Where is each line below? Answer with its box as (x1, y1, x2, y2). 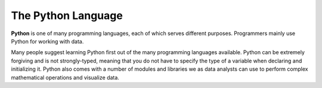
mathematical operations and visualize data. (11, 74, 119, 81)
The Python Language (11, 9, 123, 22)
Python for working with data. (11, 37, 84, 45)
